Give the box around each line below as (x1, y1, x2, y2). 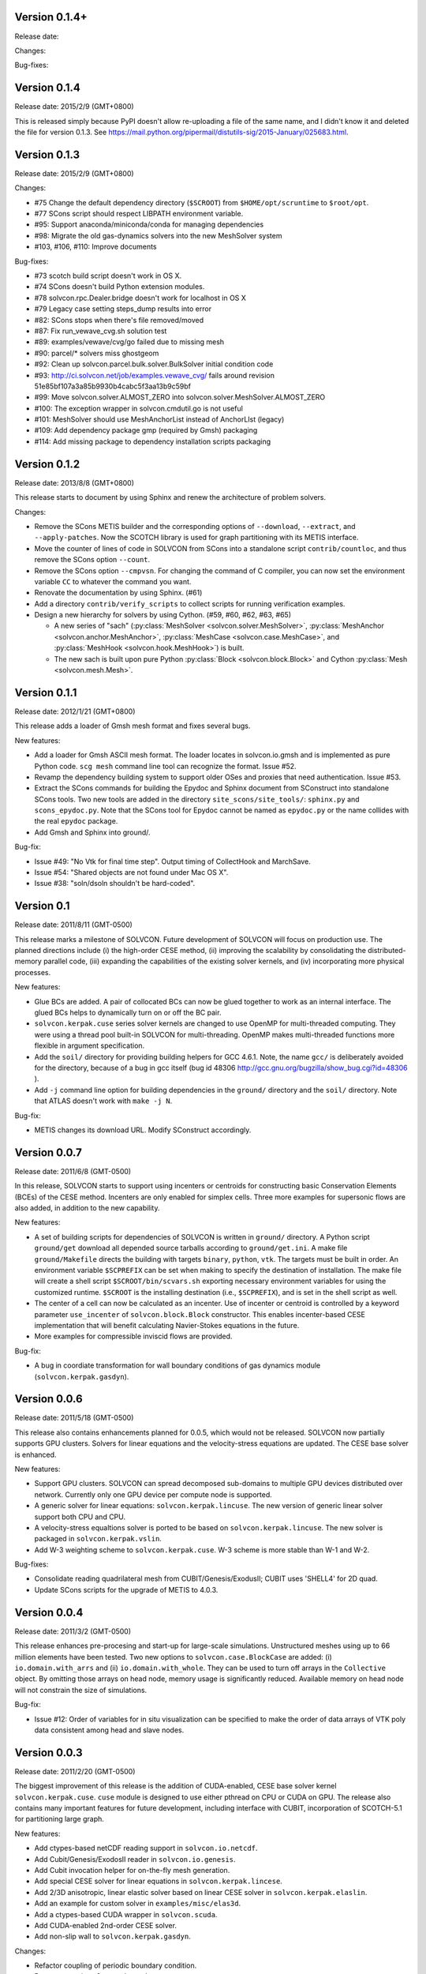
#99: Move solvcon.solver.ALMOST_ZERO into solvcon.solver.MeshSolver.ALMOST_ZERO (34, 392, 326, 402)
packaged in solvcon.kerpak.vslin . (34, 1534, 162, 1544)
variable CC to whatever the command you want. (34, 576, 192, 586)
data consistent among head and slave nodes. (34, 1725, 185, 1735)
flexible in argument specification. (34, 1041, 145, 1050)
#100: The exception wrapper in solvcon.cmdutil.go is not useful (34, 403, 244, 413)
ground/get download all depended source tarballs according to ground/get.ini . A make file (34, 1244, 348, 1253)
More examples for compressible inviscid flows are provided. (34, 1331, 233, 1342)
